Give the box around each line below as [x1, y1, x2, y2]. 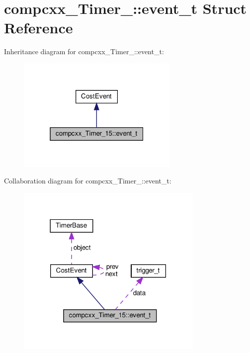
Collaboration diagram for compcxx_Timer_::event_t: [4, 176, 171, 186]
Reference [4, 17, 73, 38]
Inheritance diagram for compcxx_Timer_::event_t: [4, 46, 164, 57]
